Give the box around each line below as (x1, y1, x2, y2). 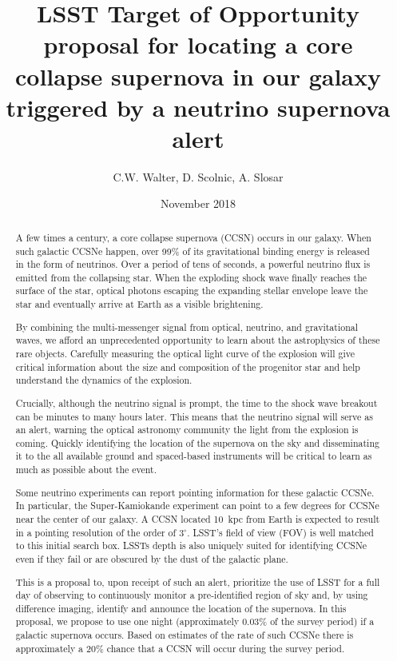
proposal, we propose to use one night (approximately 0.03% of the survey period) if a (15, 615, 375, 628)
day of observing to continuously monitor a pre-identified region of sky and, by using (15, 588, 368, 602)
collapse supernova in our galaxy (15, 59, 381, 92)
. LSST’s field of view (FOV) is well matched (187, 525, 374, 539)
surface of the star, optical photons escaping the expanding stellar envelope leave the (15, 284, 368, 297)
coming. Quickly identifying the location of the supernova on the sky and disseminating (15, 436, 379, 449)
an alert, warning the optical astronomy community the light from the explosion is (15, 423, 359, 436)
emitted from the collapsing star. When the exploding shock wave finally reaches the (15, 270, 367, 284)
